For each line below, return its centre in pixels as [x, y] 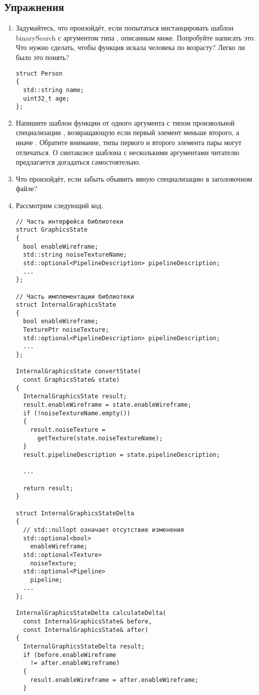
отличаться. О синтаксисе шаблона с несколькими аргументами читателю [127, 152]
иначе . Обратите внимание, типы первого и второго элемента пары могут [128, 142]
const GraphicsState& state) [71, 380]
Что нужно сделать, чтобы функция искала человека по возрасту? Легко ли [130, 47]
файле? [26, 188]
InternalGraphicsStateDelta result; [84, 647]
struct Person [39, 73]
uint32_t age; [46, 98]
